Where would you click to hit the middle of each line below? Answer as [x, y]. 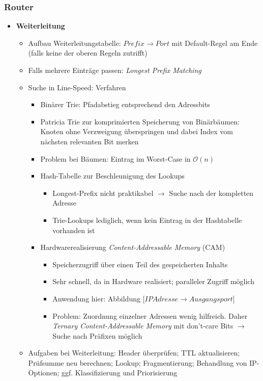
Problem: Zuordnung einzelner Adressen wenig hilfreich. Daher [150, 315]
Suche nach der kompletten [211, 193]
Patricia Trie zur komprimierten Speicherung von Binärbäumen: [140, 121]
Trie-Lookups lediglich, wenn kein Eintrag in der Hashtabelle [147, 220]
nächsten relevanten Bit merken [90, 141]
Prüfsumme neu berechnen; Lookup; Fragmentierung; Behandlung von [138, 362]
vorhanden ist [74, 230]
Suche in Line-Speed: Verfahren [77, 87]
